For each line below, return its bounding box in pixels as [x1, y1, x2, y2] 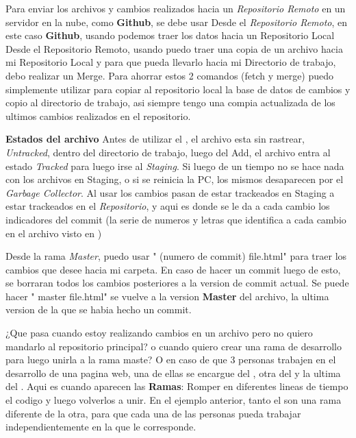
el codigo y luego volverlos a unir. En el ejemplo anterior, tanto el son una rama [5, 393, 342, 407]
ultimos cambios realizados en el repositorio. [5, 108, 191, 123]
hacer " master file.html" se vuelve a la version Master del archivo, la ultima [5, 289, 329, 303]
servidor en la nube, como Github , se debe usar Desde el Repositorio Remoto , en [5, 14, 348, 29]
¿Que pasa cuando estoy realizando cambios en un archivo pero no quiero [5, 326, 313, 340]
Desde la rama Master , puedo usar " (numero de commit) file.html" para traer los [5, 249, 347, 263]
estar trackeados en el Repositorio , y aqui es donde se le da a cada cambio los [5, 199, 330, 213]
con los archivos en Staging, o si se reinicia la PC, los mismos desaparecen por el [5, 172, 344, 186]
